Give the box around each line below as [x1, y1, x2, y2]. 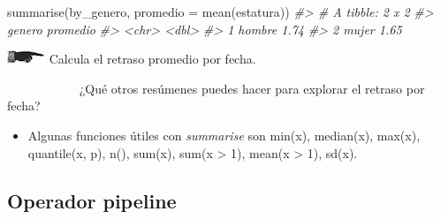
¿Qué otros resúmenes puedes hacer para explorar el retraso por [79, 79, 425, 97]
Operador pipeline [7, 186, 177, 214]
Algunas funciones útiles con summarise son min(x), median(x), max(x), [27, 125, 421, 144]
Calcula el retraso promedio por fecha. [49, 49, 256, 68]
